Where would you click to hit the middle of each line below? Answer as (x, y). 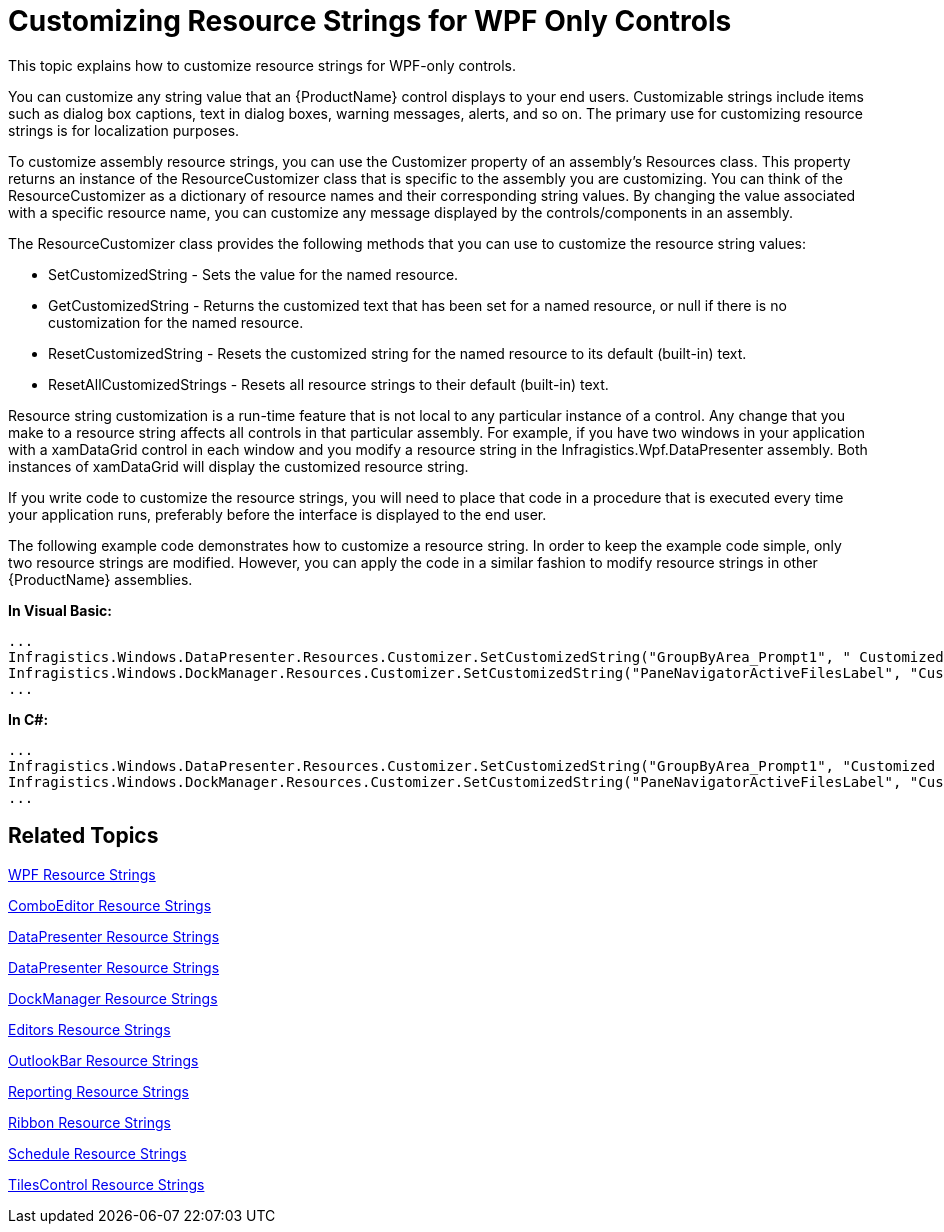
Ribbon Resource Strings (89, 1122)
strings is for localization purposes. (124, 130)
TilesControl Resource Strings (106, 1184)
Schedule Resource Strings (97, 1153)
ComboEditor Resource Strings (110, 905)
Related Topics (83, 836)
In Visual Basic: (60, 610)
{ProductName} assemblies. (100, 579)
